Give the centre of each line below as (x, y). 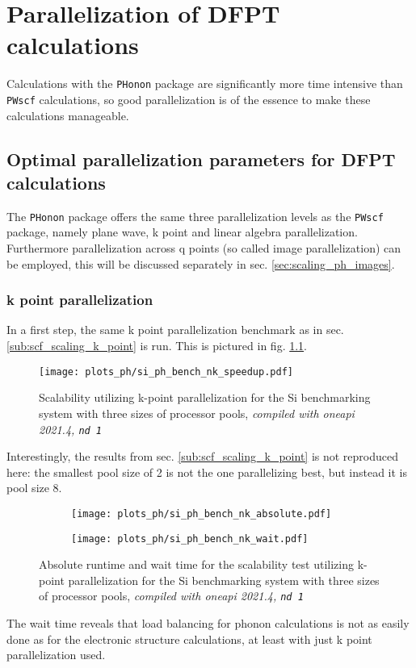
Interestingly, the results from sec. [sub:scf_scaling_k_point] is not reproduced (203, 456)
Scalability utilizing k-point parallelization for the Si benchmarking (205, 397)
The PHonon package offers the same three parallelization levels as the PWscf (195, 216)
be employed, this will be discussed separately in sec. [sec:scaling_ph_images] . (201, 263)
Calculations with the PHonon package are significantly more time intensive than (205, 83)
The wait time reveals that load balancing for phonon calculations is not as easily (208, 623)
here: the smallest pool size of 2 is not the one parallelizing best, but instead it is (207, 472)
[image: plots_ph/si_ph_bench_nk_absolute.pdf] (202, 514)
